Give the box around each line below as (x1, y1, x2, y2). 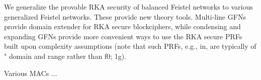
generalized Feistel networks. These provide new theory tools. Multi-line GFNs (4, 11, 246, 22)
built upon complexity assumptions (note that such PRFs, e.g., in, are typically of (4, 41, 256, 51)
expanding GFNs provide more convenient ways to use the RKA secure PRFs (4, 31, 242, 41)
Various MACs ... (4, 67, 57, 78)
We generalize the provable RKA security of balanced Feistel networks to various (4, 2, 253, 12)
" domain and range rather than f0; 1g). (4, 50, 126, 61)
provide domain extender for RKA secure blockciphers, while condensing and (4, 21, 241, 32)
